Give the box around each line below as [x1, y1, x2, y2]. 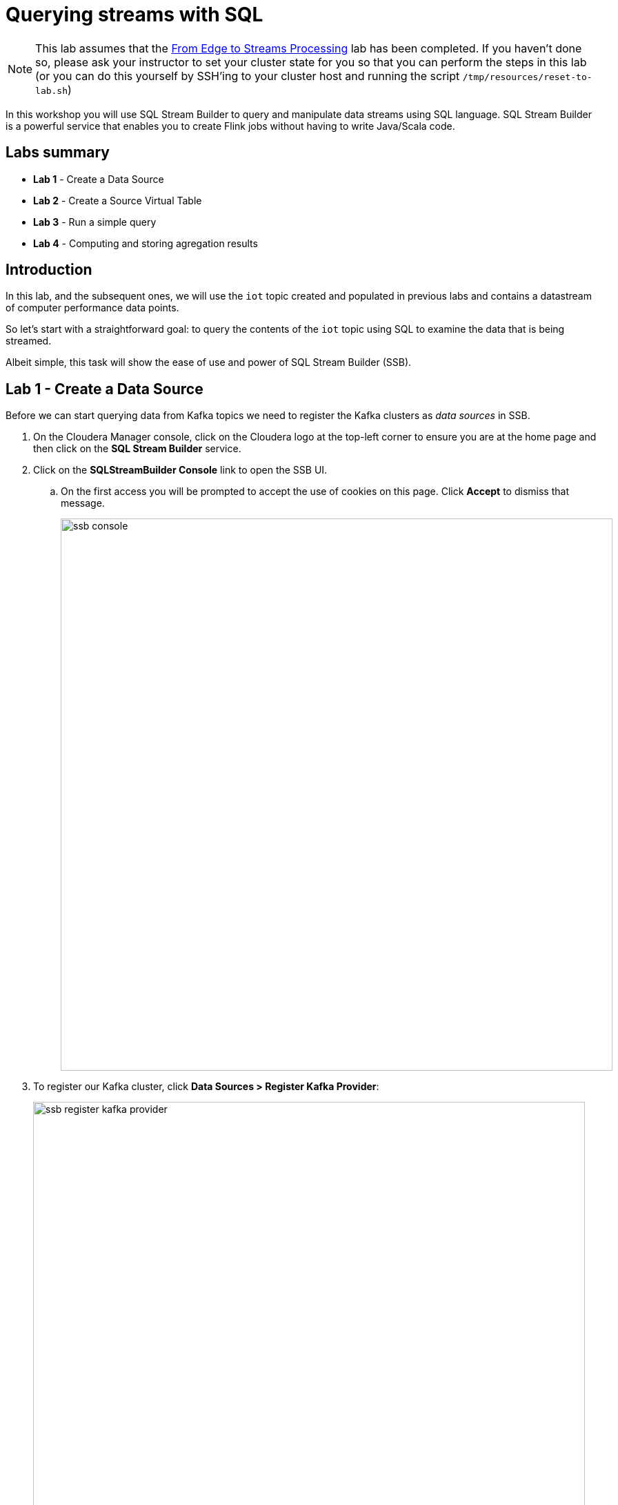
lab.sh [35, 85, 68, 96]
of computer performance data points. [6, 302, 179, 314]
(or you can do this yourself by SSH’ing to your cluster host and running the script [35, 68, 460, 83]
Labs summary [6, 144, 110, 162]
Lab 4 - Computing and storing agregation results [33, 237, 258, 249]
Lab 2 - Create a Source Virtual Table [33, 194, 202, 206]
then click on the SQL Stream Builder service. [33, 443, 241, 455]
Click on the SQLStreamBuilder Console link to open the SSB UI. [33, 464, 328, 476]
